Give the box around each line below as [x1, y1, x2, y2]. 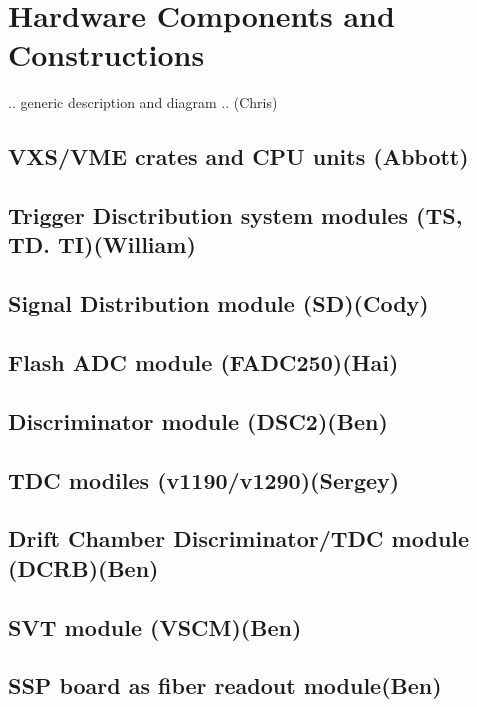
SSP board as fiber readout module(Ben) [8, 670, 442, 701]
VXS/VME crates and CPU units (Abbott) [8, 141, 469, 172]
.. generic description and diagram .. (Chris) [8, 92, 278, 113]
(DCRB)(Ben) [8, 552, 159, 583]
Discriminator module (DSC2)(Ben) [8, 405, 388, 436]
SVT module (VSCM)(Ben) [8, 611, 302, 642]
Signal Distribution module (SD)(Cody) [8, 288, 429, 319]
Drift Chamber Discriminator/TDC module [8, 523, 470, 554]
